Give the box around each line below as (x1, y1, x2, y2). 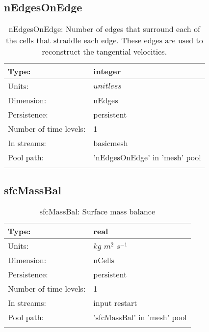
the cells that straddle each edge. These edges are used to (5, 34, 203, 46)
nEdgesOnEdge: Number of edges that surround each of (8, 23, 200, 35)
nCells (93, 254, 115, 266)
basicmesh (93, 137, 128, 149)
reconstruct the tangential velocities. (42, 46, 167, 58)
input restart (93, 297, 137, 309)
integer (93, 65, 121, 77)
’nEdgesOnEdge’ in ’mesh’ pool (93, 151, 201, 163)
